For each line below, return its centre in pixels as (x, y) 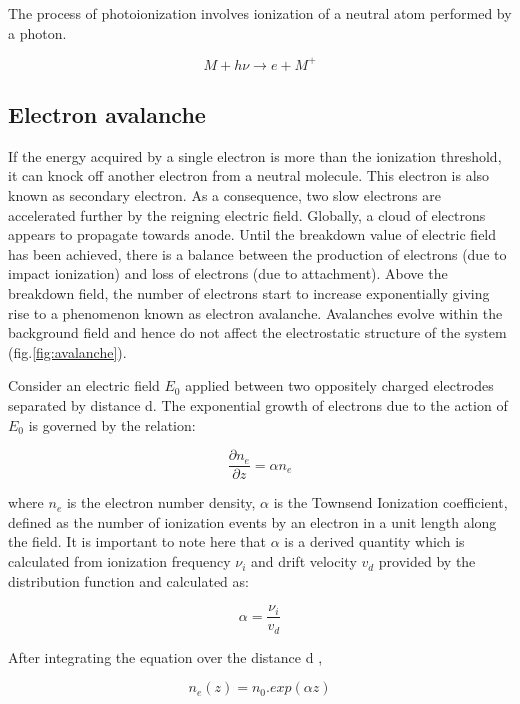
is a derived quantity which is (374, 541)
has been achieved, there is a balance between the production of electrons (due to (257, 253)
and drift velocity (303, 561)
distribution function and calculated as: (128, 580)
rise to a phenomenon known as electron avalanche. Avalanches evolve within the (255, 312)
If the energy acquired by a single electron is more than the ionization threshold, (255, 155)
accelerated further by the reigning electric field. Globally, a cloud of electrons (247, 214)
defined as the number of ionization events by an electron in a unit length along (252, 521)
